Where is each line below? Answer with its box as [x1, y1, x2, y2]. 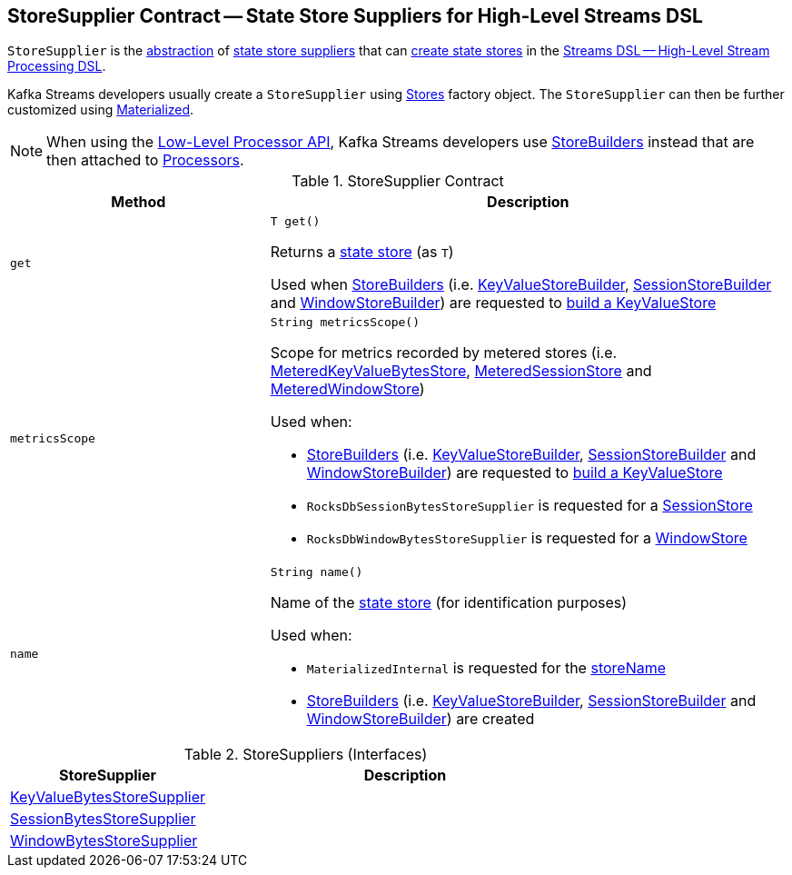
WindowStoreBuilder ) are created [306, 710, 535, 729]
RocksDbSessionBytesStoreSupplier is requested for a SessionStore [306, 496, 753, 515]
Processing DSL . [7, 58, 106, 75]
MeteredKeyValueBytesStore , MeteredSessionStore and [270, 362, 652, 381]
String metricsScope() [270, 315, 421, 330]
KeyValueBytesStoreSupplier [10, 788, 205, 807]
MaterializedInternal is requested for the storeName [306, 659, 667, 678]
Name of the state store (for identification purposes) [270, 593, 628, 612]
